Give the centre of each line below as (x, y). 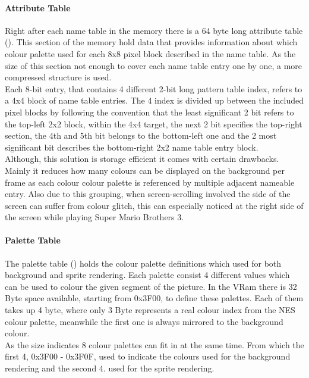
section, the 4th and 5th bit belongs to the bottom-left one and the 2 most (141, 135)
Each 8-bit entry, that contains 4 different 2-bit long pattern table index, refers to (154, 88)
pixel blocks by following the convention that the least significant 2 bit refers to (149, 112)
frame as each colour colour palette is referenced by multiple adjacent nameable (150, 182)
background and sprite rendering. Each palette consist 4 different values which (147, 275)
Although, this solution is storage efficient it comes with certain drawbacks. (142, 159)
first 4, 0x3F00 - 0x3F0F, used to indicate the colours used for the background (148, 356)
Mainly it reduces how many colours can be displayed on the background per (145, 170)
